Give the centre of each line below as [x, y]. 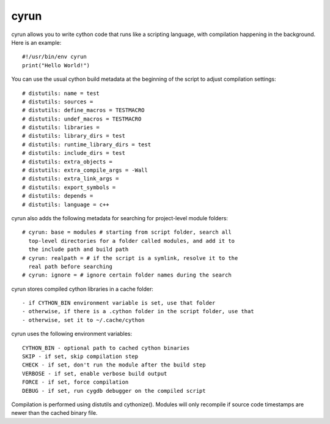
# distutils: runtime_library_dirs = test [87, 144]
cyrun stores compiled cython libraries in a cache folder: [82, 289]
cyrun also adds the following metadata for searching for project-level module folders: [120, 218]
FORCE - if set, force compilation [75, 382]
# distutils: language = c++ [66, 204]
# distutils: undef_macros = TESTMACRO [82, 119]
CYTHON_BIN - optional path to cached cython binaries [106, 348]
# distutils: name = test [61, 93]
